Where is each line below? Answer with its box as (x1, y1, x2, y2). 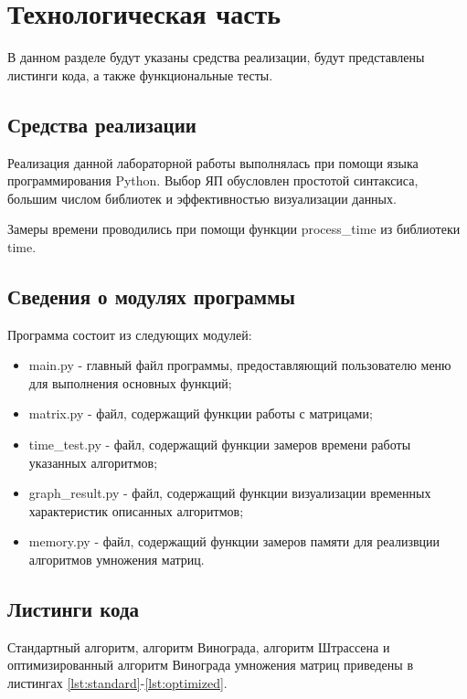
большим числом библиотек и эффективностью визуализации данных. (7, 188, 397, 207)
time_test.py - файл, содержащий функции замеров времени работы (28, 435, 411, 454)
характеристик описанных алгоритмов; (28, 501, 244, 520)
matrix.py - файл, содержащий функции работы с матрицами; (28, 404, 373, 423)
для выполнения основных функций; (28, 373, 232, 392)
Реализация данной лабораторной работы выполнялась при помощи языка (7, 153, 419, 172)
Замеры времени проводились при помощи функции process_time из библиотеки (7, 219, 461, 238)
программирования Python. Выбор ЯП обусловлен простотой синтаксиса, (7, 171, 419, 190)
